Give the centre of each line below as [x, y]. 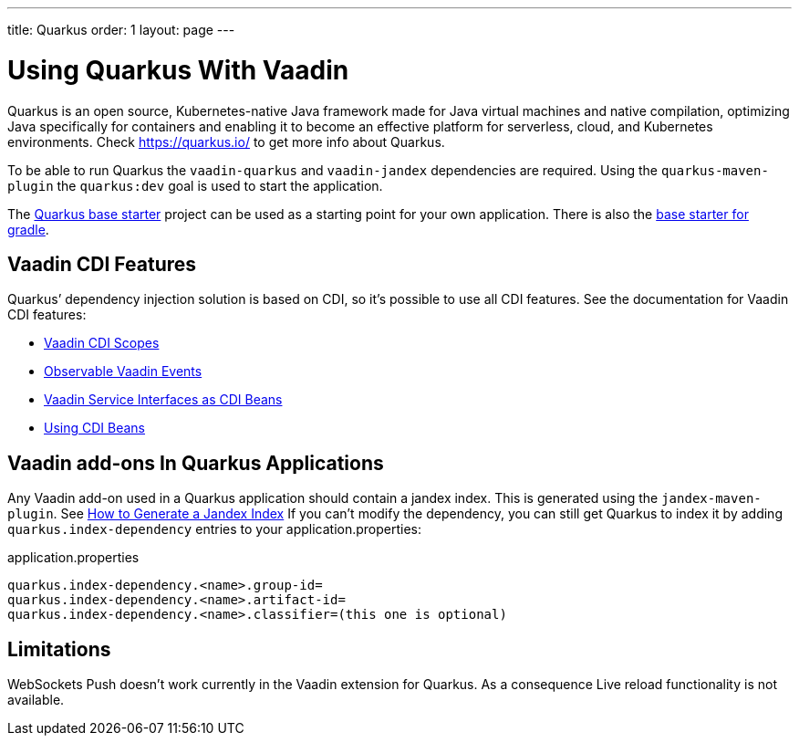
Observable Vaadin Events [123, 371]
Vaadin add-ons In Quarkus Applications [196, 463]
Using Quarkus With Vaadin [178, 70]
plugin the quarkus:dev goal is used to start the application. [195, 185]
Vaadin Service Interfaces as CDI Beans [163, 400]
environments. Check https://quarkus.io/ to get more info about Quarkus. [226, 141]
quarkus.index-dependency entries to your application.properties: [215, 529]
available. [36, 700]
